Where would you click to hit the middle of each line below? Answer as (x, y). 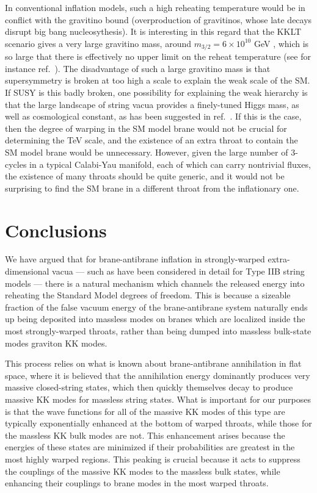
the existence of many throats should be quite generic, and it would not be (145, 176)
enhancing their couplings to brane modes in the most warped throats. (137, 483)
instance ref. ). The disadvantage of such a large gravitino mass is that (138, 68)
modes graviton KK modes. (56, 343)
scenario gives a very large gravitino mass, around (98, 43)
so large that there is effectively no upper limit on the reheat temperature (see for (158, 56)
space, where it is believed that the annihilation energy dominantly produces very (158, 375)
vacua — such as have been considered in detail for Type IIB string (178, 271)
